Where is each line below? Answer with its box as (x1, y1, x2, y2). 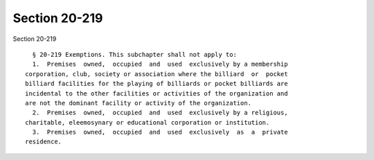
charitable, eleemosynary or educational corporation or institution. (25, 118, 270, 126)
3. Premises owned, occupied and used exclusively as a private (32, 128, 288, 136)
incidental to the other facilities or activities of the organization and (25, 89, 288, 97)
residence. (25, 138, 62, 145)
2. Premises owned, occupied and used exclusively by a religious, (32, 109, 288, 117)
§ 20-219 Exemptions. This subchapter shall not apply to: (32, 51, 237, 58)
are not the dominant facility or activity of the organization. (25, 99, 252, 107)
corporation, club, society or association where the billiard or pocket (25, 70, 288, 78)
